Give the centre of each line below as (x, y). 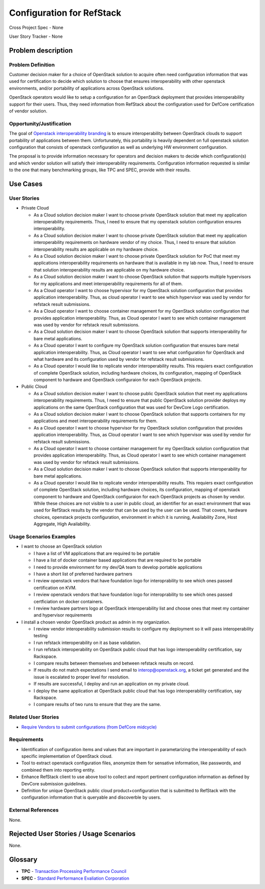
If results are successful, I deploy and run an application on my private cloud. (112, 684)
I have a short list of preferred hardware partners (83, 574)
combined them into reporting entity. (58, 770)
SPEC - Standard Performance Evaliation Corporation (75, 878)
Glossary (23, 860)
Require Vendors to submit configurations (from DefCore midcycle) (89, 727)
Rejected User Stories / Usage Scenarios (72, 834)
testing (40, 636)
